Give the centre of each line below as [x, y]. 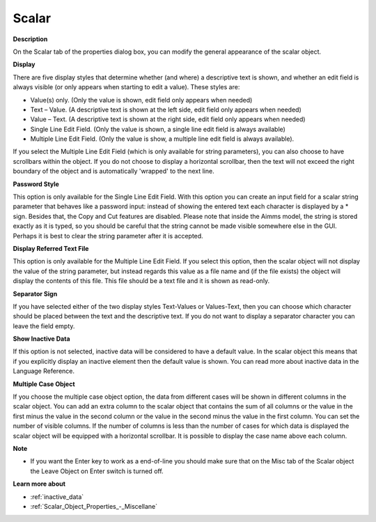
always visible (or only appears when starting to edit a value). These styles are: [126, 87]
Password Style [36, 184]
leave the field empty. [44, 326]
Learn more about [39, 484]
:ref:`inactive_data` [57, 497]
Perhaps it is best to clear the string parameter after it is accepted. [108, 236]
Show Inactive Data [41, 339]
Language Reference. [44, 371]
